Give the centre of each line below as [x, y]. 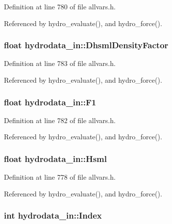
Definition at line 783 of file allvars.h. [60, 63]
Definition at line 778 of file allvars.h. [60, 177]
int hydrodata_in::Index [53, 215]
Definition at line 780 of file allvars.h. [60, 6]
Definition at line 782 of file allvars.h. [60, 120]
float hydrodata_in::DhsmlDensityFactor [86, 45]
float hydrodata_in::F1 [50, 102]
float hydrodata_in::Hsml [56, 158]
